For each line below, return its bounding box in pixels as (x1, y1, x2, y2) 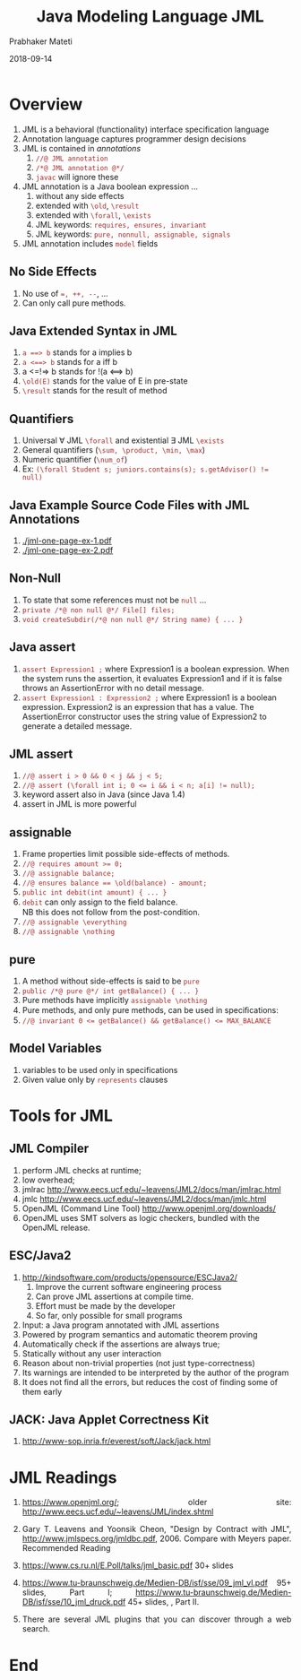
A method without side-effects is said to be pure (21, 975, 200, 986)
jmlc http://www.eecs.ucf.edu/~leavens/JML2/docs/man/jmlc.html (21, 1193, 267, 1204)
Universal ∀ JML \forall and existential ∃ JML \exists (21, 435, 225, 446)
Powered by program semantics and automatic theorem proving (21, 1329, 258, 1339)
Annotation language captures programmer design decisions (21, 133, 247, 144)
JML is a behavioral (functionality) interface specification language (21, 124, 270, 134)
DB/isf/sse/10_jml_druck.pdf (21, 1597, 126, 1607)
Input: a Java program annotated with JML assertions (21, 1320, 220, 1330)
